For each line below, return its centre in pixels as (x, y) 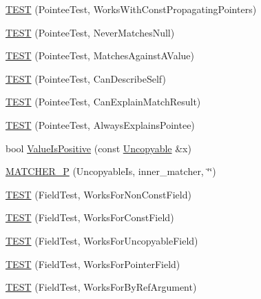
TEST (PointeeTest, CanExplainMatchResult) (103, 102)
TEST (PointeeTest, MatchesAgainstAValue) (100, 55)
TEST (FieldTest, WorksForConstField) (90, 217)
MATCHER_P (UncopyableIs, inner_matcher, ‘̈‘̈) (111, 171)
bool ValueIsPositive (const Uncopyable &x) (98, 148)
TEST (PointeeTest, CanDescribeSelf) (86, 78)
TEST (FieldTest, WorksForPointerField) (93, 264)
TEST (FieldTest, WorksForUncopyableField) (102, 240)
